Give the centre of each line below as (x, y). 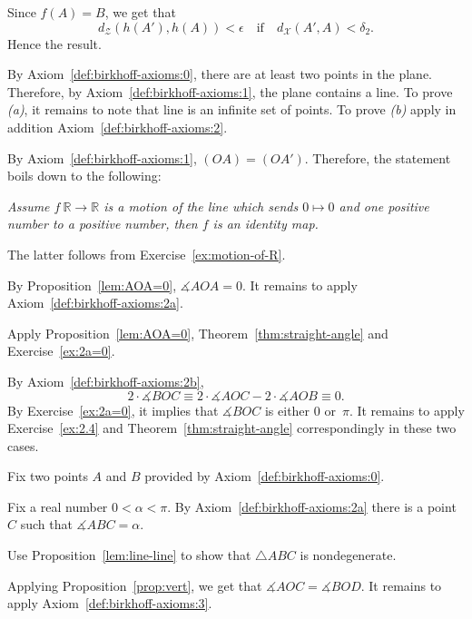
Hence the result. (54, 43)
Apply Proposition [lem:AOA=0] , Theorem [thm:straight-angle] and (198, 333)
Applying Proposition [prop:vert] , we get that (135, 585)
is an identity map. (265, 224)
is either (287, 410)
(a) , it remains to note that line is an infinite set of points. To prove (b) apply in (232, 109)
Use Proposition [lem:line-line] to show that (129, 555)
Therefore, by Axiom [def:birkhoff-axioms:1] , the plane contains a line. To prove (230, 91)
